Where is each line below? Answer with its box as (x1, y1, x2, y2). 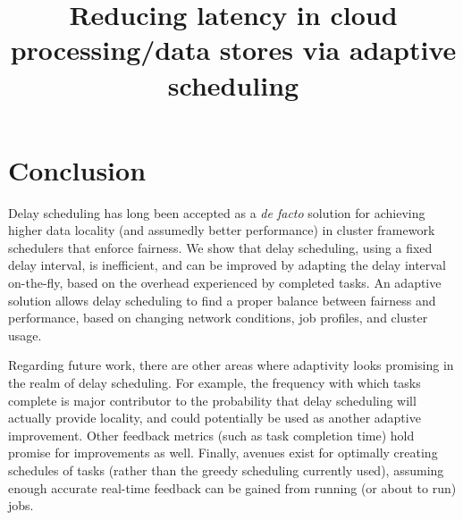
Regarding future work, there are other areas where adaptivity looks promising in (8, 356, 454, 374)
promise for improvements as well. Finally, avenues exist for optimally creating (8, 443, 438, 462)
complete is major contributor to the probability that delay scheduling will (8, 390, 417, 409)
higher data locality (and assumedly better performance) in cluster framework (8, 221, 435, 239)
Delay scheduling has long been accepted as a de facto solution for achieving (8, 203, 425, 222)
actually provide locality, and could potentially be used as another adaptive (8, 408, 421, 427)
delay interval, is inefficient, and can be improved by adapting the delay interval (8, 256, 446, 274)
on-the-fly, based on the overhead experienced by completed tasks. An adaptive (8, 273, 442, 292)
